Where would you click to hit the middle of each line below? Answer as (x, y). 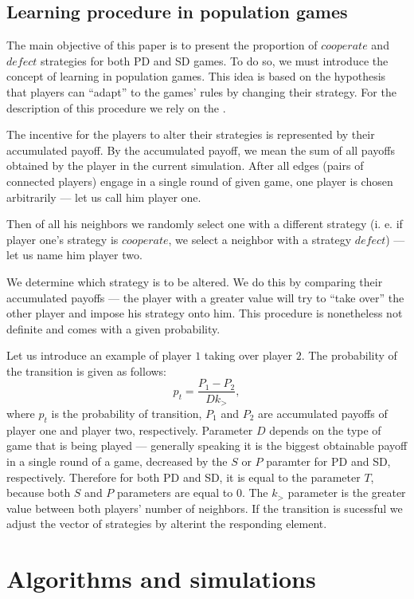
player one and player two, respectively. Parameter (130, 430)
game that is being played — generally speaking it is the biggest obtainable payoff (207, 445)
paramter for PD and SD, (328, 461)
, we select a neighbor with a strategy (260, 239)
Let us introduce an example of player (99, 355)
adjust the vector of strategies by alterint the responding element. (167, 524)
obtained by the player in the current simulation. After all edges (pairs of (185, 166)
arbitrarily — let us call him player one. (104, 197)
